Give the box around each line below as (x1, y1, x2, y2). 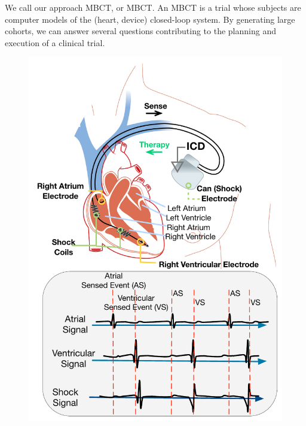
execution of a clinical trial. (5, 36, 105, 49)
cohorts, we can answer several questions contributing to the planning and (5, 25, 276, 37)
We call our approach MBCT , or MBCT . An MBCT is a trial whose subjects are (5, 1, 301, 13)
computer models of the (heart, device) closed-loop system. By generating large (5, 13, 295, 25)
